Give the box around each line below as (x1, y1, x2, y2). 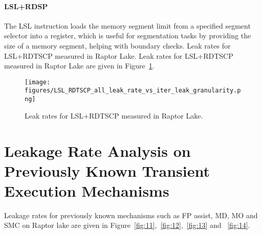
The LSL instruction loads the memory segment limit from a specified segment (4, 20, 251, 31)
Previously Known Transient (4, 160, 210, 181)
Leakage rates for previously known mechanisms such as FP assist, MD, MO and (4, 209, 258, 220)
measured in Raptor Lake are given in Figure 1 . (4, 60, 155, 71)
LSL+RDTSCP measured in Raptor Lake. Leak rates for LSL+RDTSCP (4, 50, 233, 61)
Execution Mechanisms (4, 180, 169, 201)
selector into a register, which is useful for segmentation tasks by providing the (4, 30, 251, 41)
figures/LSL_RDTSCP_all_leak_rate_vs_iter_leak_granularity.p (25, 87, 241, 95)
